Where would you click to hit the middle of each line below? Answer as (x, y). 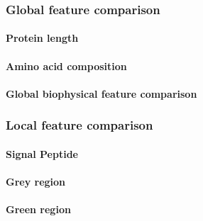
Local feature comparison (79, 125)
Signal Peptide (42, 153)
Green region (38, 209)
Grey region (36, 182)
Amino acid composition (66, 66)
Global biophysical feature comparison (101, 93)
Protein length (42, 38)
